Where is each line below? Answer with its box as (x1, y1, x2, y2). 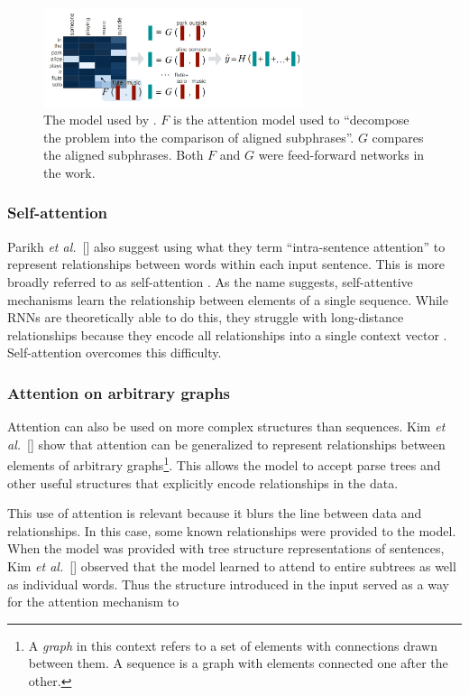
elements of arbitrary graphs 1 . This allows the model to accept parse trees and (7, 453, 441, 474)
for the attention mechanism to (7, 592, 179, 611)
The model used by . (43, 110, 157, 129)
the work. (43, 162, 96, 181)
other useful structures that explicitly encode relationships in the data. (7, 473, 399, 492)
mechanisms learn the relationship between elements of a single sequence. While (7, 290, 448, 309)
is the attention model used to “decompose (173, 110, 409, 129)
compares (372, 127, 424, 146)
